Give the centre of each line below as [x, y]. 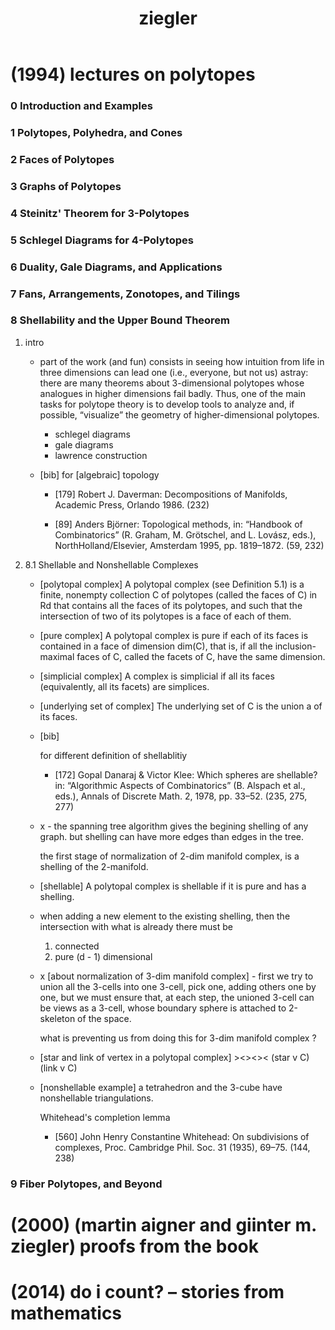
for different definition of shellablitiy [113, 755]
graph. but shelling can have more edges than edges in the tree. [172, 836]
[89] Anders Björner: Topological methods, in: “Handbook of [178, 524]
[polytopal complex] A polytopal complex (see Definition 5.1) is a [172, 584]
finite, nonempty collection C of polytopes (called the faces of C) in [178, 594]
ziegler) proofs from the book [135, 1246]
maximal [57, 656]
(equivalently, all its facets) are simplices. [124, 686]
